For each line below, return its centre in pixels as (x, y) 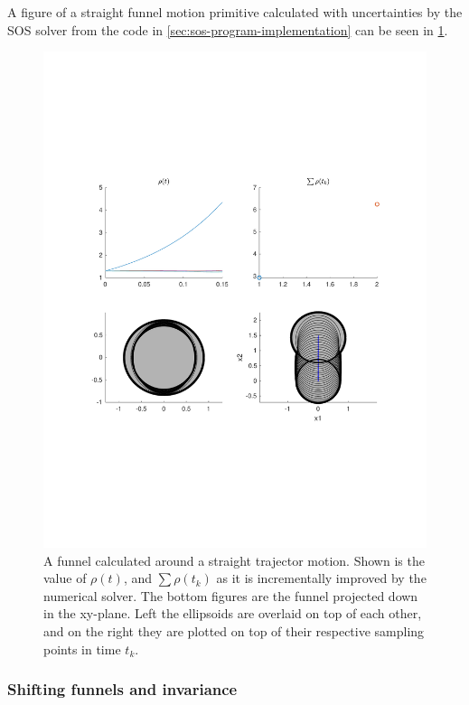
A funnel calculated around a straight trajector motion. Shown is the (234, 560)
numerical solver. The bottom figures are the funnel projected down (231, 595)
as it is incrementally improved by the (321, 578)
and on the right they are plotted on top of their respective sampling (234, 631)
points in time (82, 649)
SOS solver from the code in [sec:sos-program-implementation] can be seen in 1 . (228, 29)
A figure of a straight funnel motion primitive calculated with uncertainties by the (235, 12)
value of (65, 578)
